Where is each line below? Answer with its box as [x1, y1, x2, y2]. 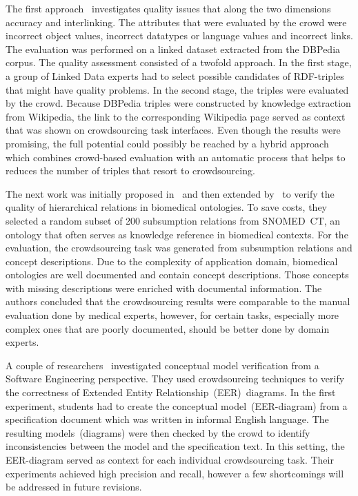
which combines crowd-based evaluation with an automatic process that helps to [6, 149, 346, 164]
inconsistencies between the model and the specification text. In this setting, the [6, 439, 345, 453]
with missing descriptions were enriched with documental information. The [6, 280, 322, 295]
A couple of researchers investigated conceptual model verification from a [6, 358, 319, 372]
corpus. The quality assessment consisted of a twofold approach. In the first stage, [6, 55, 352, 70]
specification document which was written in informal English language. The [6, 412, 329, 426]
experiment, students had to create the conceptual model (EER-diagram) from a [6, 398, 348, 413]
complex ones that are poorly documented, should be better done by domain [6, 321, 330, 335]
